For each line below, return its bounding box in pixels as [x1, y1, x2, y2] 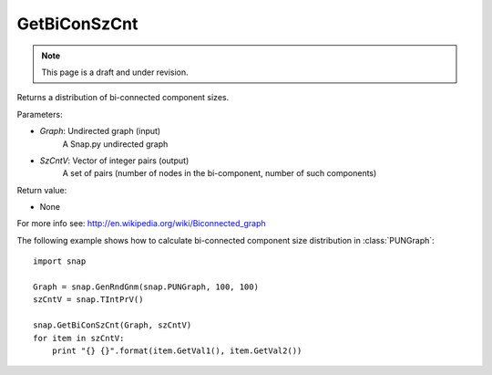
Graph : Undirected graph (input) [39, 126, 161, 137]
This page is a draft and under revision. [41, 67, 189, 78]
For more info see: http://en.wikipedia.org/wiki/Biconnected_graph [16, 218, 266, 229]
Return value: [16, 184, 67, 195]
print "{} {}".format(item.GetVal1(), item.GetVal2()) [51, 345, 302, 356]
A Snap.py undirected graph [62, 138, 169, 150]
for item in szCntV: [33, 333, 125, 343]
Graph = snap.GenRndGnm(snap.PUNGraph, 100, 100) [33, 282, 260, 292]
